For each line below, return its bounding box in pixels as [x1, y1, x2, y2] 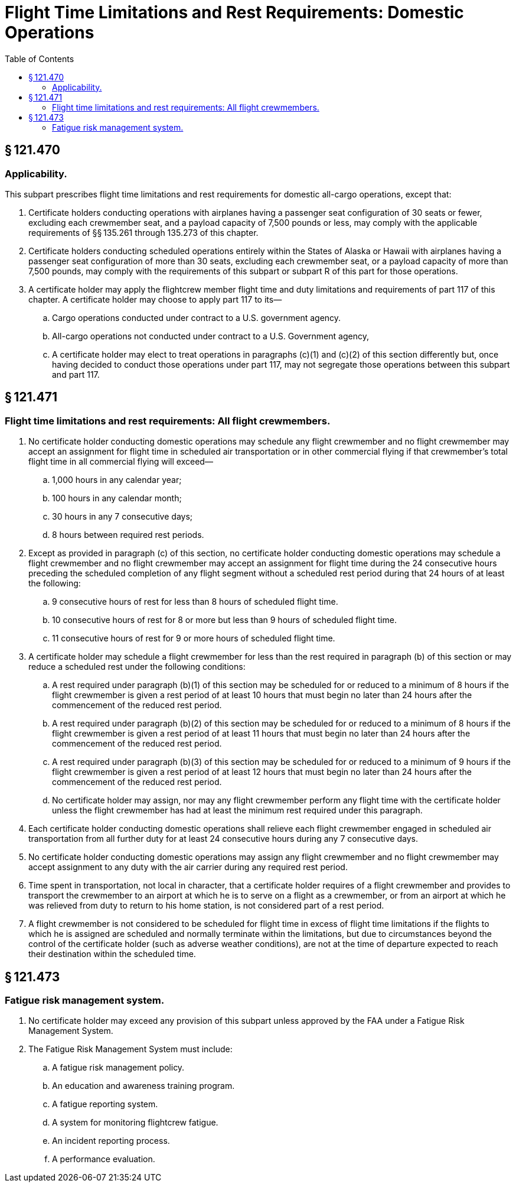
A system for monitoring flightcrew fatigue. [52, 1117, 218, 1128]
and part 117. [52, 369, 100, 380]
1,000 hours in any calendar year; [52, 475, 182, 485]
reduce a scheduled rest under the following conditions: [28, 661, 246, 672]
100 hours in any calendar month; [52, 493, 182, 504]
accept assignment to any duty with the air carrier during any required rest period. [28, 862, 348, 873]
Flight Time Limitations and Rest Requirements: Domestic [5, 2, 464, 22]
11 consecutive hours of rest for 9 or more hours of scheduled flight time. [52, 633, 335, 644]
